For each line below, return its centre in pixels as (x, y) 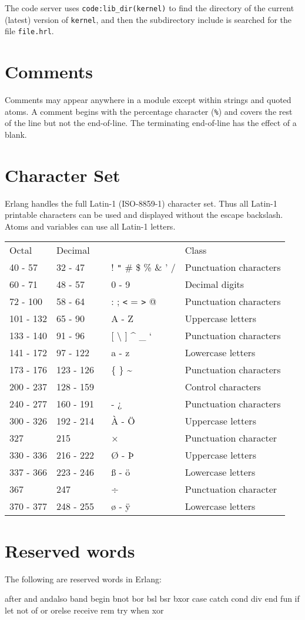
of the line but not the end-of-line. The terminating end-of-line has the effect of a (151, 123)
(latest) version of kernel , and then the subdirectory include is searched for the (148, 19)
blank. (16, 134)
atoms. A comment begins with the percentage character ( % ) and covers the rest (149, 111)
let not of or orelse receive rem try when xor (84, 610)
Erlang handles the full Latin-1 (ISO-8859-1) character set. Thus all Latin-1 (141, 203)
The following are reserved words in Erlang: (83, 578)
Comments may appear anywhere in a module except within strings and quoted (148, 100)
